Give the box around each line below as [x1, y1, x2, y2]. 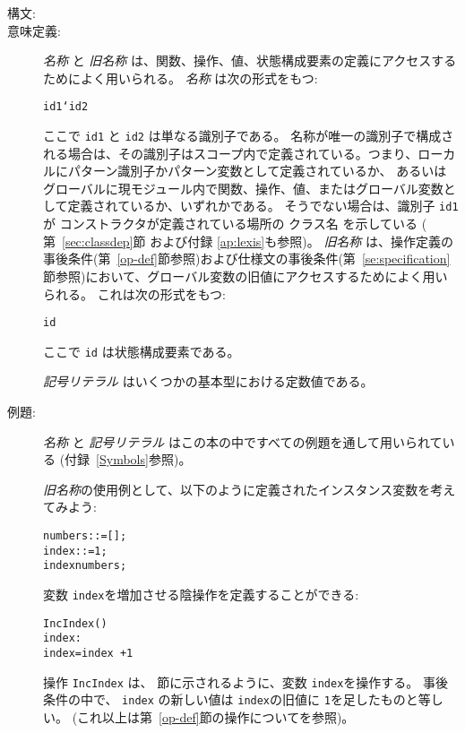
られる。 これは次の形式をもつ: [43, 284, 226, 303]
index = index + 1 [43, 646, 133, 660]
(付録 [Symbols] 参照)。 [59, 450, 192, 469]
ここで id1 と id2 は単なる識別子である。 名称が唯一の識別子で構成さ [43, 126, 454, 145]
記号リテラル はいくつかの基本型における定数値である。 [43, 372, 374, 391]
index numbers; [43, 559, 127, 573]
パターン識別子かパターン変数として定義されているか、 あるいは [67, 161, 447, 180]
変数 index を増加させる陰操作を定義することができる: [43, 584, 359, 603]
